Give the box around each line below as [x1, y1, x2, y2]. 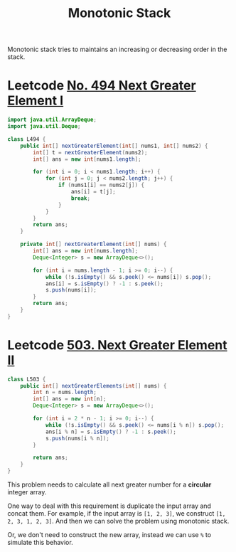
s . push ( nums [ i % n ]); [45, 435, 110, 442]
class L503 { [7, 376, 46, 383]
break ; [70, 194, 91, 202]
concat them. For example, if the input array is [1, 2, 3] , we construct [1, [7, 509, 226, 518]
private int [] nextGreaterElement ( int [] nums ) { [20, 240, 167, 248]
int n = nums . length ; [33, 389, 97, 396]
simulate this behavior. [7, 538, 73, 547]
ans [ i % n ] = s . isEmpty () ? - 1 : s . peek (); [45, 428, 176, 435]
